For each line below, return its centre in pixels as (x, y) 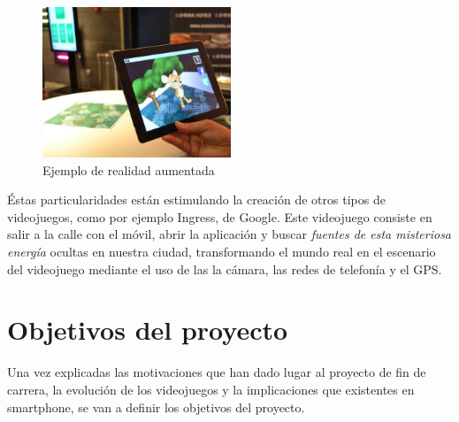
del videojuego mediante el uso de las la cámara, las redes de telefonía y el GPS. (225, 269)
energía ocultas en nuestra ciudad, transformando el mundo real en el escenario (222, 252)
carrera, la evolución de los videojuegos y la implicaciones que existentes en (211, 389)
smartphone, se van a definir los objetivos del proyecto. (156, 407)
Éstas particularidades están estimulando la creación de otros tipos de (196, 199)
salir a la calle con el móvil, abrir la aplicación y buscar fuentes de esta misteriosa (229, 234)
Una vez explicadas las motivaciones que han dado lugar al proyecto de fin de (217, 372)
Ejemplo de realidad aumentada (129, 169)
